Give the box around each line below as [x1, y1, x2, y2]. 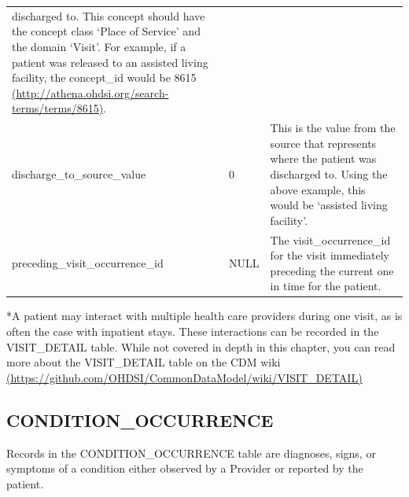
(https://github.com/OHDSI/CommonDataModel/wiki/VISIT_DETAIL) [6, 369, 363, 385]
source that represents [270, 134, 377, 151]
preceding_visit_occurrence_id [12, 254, 164, 271]
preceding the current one [270, 262, 394, 278]
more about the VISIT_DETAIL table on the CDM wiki [6, 354, 281, 370]
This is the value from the [270, 120, 396, 136]
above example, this [270, 181, 366, 197]
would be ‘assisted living [270, 197, 388, 213]
